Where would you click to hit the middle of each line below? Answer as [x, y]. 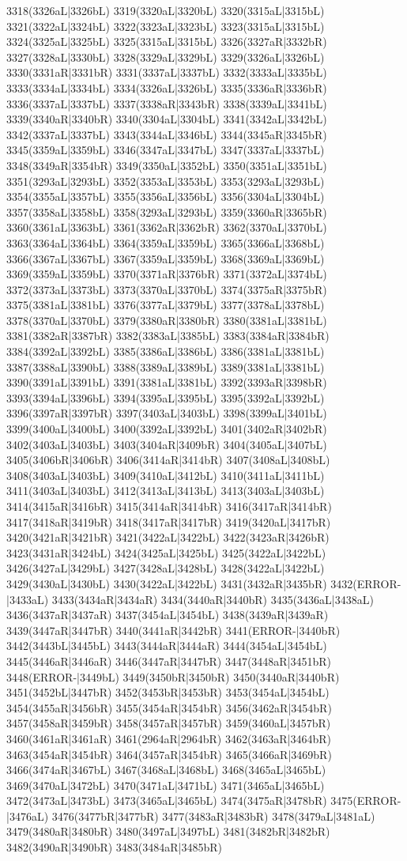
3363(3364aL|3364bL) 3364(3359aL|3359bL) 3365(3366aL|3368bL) [166, 242]
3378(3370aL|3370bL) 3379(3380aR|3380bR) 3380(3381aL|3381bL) [167, 320]
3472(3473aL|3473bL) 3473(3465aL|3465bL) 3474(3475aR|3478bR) [167, 801]
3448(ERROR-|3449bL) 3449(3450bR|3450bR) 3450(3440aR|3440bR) [173, 676]
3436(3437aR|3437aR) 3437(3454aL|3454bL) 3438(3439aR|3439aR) [168, 615]
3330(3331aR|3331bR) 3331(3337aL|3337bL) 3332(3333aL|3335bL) [167, 72]
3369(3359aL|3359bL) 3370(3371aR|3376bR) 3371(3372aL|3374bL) [167, 274]
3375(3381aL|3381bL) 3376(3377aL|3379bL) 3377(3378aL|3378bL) [166, 305]
